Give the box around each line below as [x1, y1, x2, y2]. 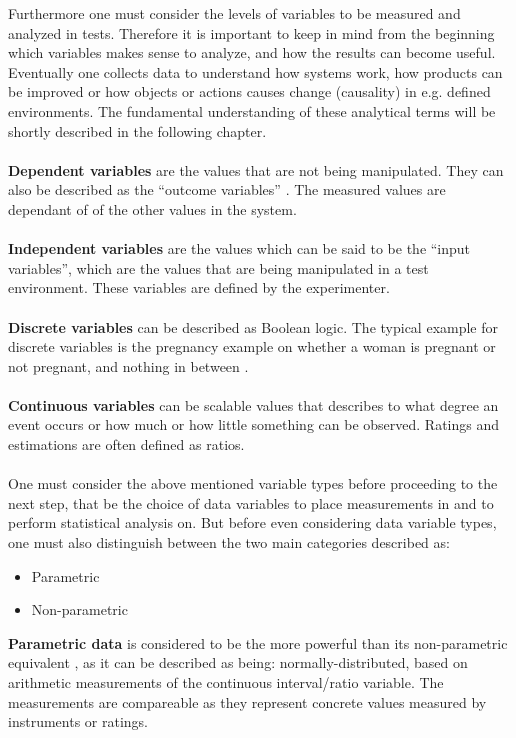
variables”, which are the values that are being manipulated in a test [8, 257, 429, 278]
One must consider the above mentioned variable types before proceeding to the [8, 473, 498, 494]
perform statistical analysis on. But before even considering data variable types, [8, 512, 497, 533]
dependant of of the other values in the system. [8, 198, 297, 219]
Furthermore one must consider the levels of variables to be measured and [8, 3, 461, 23]
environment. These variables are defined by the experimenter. [8, 277, 390, 298]
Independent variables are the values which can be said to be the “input [8, 238, 471, 259]
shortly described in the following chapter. [8, 120, 267, 141]
